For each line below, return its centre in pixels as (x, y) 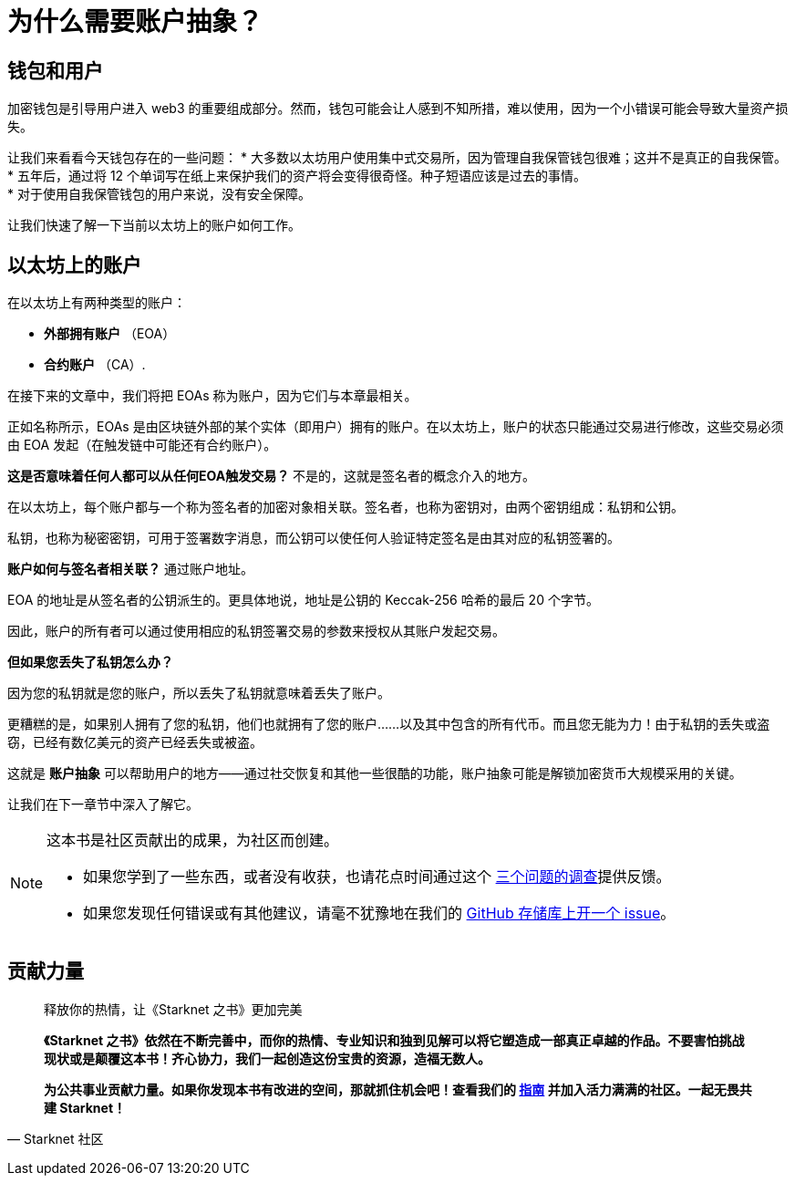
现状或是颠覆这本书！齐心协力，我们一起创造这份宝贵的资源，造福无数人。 (267, 1058)
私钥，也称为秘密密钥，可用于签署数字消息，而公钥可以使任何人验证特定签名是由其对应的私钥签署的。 (314, 538)
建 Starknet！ (85, 1107)
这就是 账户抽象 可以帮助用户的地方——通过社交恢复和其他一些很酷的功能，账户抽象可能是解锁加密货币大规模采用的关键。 (375, 773)
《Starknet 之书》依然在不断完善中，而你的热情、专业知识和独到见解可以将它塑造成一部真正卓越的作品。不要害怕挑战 (394, 1040)
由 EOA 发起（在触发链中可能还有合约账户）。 (142, 445)
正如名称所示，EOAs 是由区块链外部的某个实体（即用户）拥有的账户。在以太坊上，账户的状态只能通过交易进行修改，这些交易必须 (396, 427)
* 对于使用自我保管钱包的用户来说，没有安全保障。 (159, 194)
